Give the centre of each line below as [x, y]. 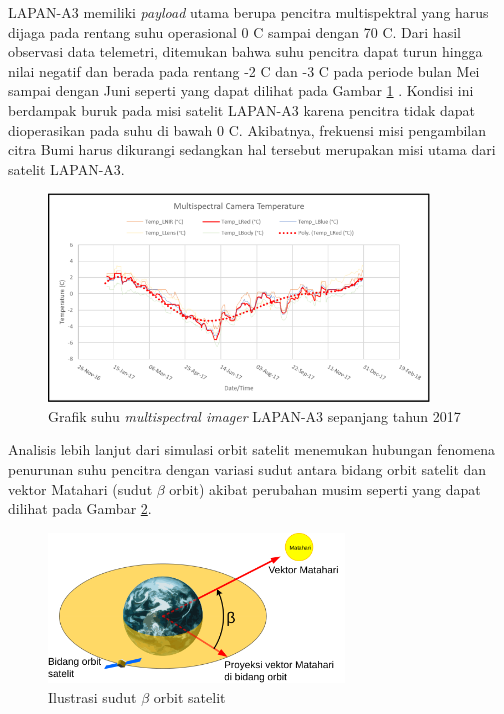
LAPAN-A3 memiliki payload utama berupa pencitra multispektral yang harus [248, 12]
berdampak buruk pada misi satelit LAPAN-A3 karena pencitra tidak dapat [242, 109]
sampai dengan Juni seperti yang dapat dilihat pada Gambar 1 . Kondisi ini [241, 90]
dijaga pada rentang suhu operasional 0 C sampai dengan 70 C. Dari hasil [234, 31]
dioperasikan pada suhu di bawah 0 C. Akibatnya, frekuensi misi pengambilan [247, 129]
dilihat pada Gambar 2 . [80, 508]
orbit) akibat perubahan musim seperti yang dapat [325, 488]
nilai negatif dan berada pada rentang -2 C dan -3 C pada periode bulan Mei [244, 70]
